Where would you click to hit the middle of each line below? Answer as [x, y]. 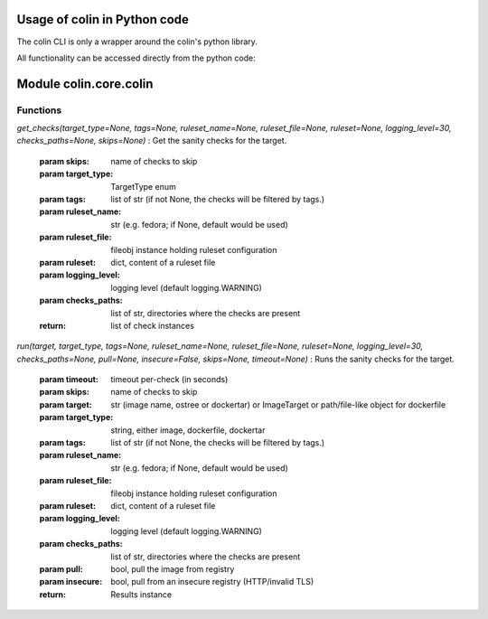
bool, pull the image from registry [173, 568]
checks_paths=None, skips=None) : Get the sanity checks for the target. [152, 141]
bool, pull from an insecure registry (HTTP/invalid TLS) [212, 582]
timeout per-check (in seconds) [169, 380]
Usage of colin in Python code [103, 19]
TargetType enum [143, 186]
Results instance [141, 594]
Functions [39, 110]
